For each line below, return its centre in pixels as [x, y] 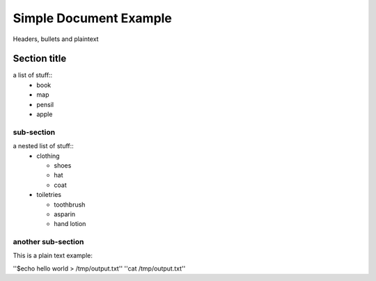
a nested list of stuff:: [44, 146]
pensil [45, 104]
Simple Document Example [92, 18]
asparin [65, 214]
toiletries [49, 195]
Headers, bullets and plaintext [56, 39]
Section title [40, 59]
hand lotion [70, 224]
